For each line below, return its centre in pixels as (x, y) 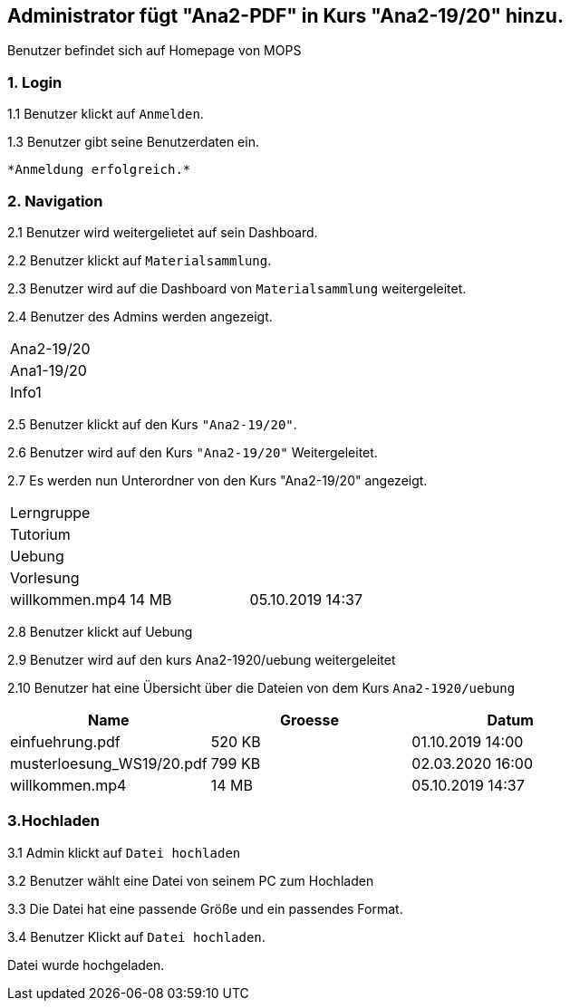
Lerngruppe (50, 512)
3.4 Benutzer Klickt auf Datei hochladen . (136, 936)
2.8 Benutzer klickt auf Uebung (100, 631)
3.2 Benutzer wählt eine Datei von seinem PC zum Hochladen (191, 880)
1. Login (35, 82)
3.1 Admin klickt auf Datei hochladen (124, 852)
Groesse (309, 720)
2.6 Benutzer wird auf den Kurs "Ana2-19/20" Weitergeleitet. (193, 452)
